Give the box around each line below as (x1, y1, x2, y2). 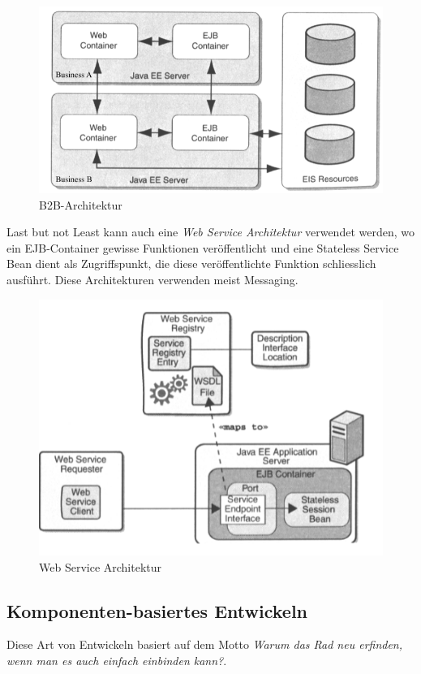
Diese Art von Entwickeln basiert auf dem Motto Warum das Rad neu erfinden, (6, 636, 403, 653)
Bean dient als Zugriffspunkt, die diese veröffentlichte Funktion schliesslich (6, 255, 376, 272)
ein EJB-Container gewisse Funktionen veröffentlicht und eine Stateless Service (6, 239, 399, 256)
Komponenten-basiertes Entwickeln (6, 598, 308, 623)
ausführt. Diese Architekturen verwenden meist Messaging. (6, 270, 299, 287)
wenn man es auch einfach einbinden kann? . (6, 651, 227, 668)
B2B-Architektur (39, 196, 122, 213)
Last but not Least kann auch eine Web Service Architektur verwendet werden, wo (6, 223, 415, 240)
